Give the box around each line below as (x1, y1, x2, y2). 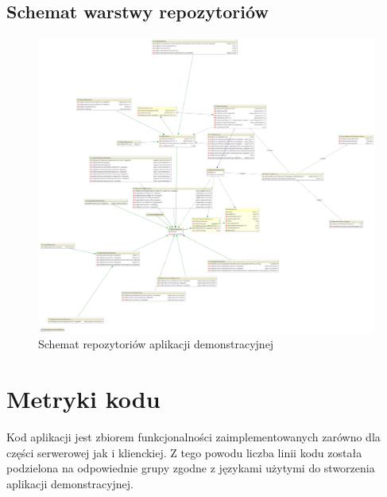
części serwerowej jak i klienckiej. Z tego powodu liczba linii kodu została (6, 444, 362, 460)
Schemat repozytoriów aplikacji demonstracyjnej (38, 336, 274, 352)
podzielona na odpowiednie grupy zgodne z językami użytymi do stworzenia (6, 460, 375, 476)
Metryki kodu (6, 382, 161, 414)
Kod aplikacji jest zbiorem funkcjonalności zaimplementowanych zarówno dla (6, 428, 381, 445)
